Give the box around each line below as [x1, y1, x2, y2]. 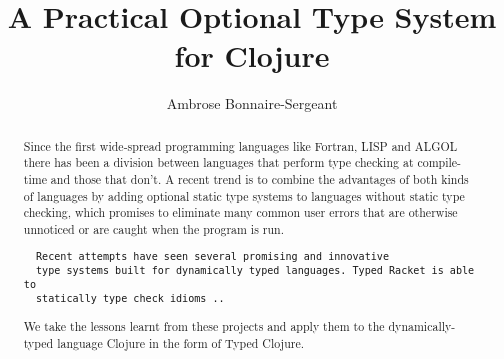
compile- [417, 154, 462, 171]
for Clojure [174, 35, 330, 76]
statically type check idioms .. [35, 292, 225, 304]
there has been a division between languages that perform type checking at [23, 154, 414, 171]
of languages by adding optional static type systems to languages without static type [23, 187, 465, 204]
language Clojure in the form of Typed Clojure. [57, 334, 305, 351]
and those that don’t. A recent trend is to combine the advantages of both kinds [50, 171, 469, 188]
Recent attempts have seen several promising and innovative [35, 250, 389, 262]
